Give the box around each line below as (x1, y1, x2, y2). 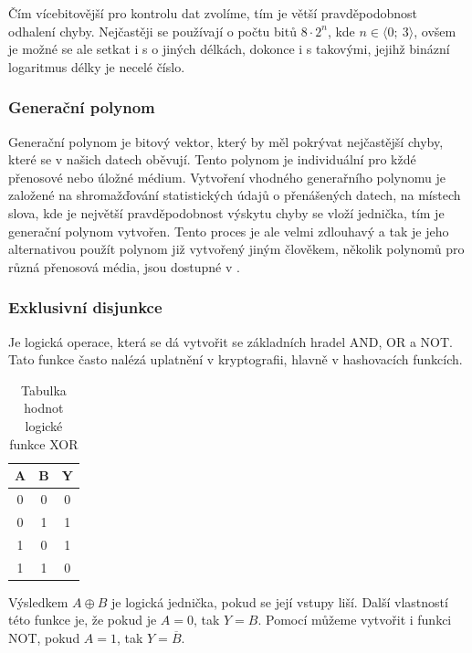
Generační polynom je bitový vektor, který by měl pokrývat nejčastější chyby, (8, 132, 444, 151)
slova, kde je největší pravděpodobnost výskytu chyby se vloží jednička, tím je (8, 203, 445, 222)
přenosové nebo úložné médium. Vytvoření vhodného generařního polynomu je (8, 167, 446, 186)
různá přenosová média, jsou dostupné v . (8, 257, 240, 276)
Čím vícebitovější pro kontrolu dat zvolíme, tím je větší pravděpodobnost (8, 4, 417, 22)
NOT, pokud (8, 627, 80, 647)
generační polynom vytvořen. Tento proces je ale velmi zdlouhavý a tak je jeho (8, 221, 449, 240)
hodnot (24, 398, 64, 417)
